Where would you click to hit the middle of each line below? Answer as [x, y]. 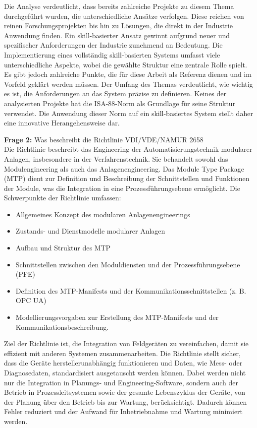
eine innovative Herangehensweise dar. [62, 123]
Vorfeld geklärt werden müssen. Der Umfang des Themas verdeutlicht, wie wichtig [128, 84]
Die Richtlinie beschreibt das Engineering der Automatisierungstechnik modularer [128, 149]
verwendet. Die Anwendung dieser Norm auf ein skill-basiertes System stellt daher [128, 113]
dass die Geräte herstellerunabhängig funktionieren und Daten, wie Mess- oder [123, 363]
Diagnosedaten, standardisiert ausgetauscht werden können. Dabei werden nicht [125, 372]
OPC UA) [31, 300]
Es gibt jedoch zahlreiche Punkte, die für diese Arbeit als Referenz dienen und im [128, 74]
